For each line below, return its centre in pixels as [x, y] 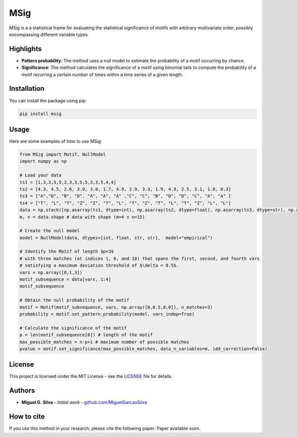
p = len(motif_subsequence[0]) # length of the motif [86, 335]
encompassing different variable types [49, 34]
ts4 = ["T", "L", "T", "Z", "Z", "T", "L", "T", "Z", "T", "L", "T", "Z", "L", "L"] [125, 203]
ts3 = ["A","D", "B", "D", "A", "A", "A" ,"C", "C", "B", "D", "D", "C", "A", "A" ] [125, 196]
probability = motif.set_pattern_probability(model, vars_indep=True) [107, 314]
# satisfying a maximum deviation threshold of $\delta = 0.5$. [99, 266]
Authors [22, 391]
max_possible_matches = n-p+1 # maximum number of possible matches [104, 342]
